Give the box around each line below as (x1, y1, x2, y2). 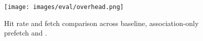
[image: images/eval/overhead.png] (4, 3, 124, 10)
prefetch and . (4, 27, 47, 38)
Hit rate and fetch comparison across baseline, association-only (4, 17, 199, 28)
